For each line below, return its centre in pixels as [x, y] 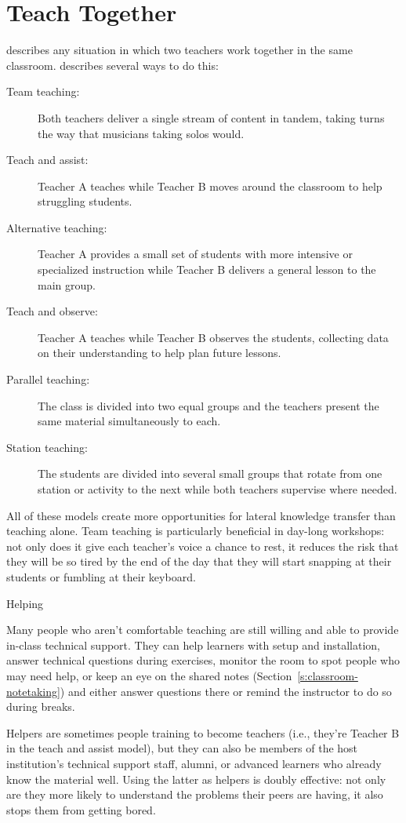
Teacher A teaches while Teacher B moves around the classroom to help [210, 186]
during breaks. [41, 706]
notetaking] [33, 691]
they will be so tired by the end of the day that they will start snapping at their [199, 561]
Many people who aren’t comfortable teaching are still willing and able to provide [203, 630]
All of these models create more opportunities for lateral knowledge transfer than [201, 515]
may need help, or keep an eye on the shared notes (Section [149, 675]
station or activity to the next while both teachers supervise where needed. [217, 489]
